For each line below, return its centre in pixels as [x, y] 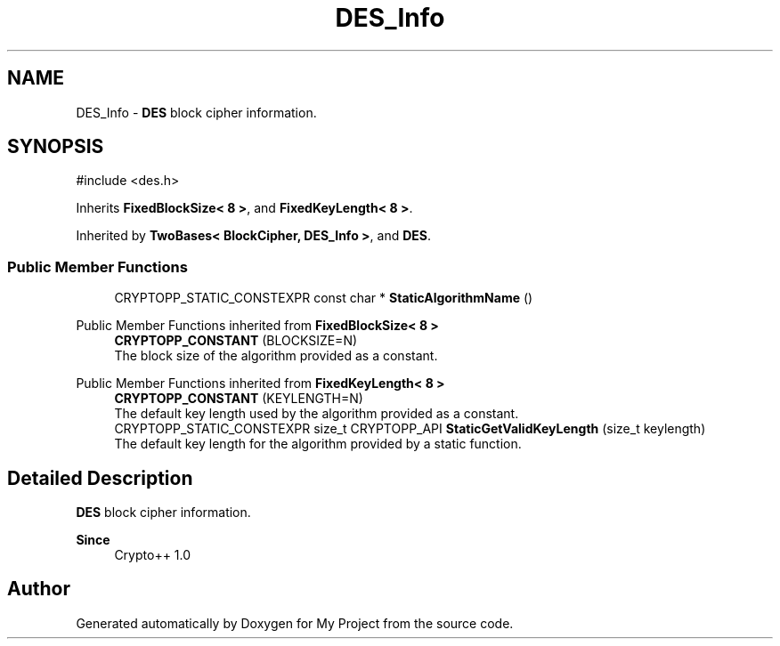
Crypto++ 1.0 [153, 555]
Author [39, 589]
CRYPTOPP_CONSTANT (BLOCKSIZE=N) [236, 341]
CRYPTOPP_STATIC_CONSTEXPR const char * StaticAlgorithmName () [324, 298]
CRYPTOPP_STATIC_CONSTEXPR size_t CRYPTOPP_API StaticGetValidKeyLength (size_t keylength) [410, 429]
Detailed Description [100, 478]
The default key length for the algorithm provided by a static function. [318, 444]
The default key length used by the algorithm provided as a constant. [317, 414]
